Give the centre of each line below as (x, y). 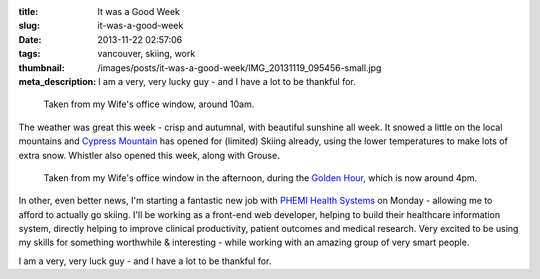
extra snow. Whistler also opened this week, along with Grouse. (149, 155)
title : (28, 11)
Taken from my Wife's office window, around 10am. (149, 104)
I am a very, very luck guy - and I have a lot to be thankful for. (145, 261)
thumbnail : (41, 67)
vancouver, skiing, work (146, 54)
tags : (29, 54)
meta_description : (57, 81)
